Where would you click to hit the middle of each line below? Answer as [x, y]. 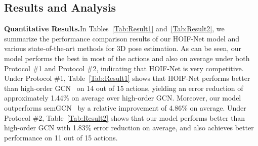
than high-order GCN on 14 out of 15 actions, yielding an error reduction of [124, 88]
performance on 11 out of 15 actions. [61, 137]
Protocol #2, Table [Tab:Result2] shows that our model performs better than [125, 117]
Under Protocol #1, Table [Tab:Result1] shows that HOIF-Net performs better [127, 78]
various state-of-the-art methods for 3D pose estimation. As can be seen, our [123, 48]
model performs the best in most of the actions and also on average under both [127, 58]
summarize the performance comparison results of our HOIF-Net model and [122, 38]
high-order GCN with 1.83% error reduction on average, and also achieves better [129, 128]
